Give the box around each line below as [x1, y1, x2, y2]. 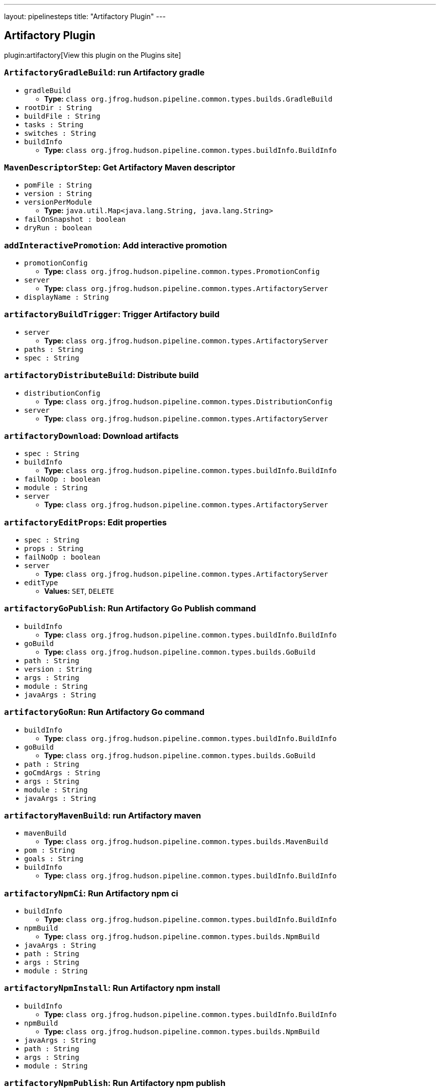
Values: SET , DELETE [44, 587, 114, 596]
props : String [24, 544, 84, 553]
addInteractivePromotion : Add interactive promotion [4, 240, 227, 250]
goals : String [24, 855, 84, 863]
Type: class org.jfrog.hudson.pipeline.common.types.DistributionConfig [44, 397, 333, 406]
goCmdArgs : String [24, 768, 100, 777]
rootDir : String [24, 103, 92, 112]
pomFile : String [24, 181, 92, 190]
